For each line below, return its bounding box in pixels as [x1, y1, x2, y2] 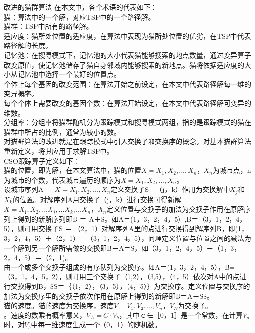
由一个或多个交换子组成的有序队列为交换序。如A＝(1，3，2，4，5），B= [4, 262, 235, 272]
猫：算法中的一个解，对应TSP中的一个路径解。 [4, 11, 155, 22]
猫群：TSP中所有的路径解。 [4, 21, 93, 31]
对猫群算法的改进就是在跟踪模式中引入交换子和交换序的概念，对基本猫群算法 [4, 136, 251, 146]
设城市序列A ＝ [4, 184, 53, 194]
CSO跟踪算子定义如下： [4, 155, 80, 166]
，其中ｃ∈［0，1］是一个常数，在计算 [119, 309, 243, 320]
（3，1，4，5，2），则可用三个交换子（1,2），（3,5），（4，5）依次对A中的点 [4, 271, 240, 282]
